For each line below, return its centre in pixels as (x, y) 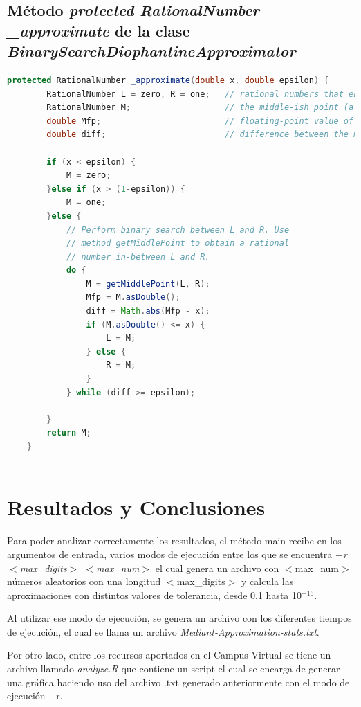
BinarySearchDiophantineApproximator (151, 51)
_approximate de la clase (99, 30)
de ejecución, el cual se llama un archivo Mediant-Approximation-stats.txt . (163, 631)
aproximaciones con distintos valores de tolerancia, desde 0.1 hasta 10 (154, 594)
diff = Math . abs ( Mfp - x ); (148, 311)
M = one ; (86, 203)
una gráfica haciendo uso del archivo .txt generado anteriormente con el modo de (178, 682)
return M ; (69, 433)
